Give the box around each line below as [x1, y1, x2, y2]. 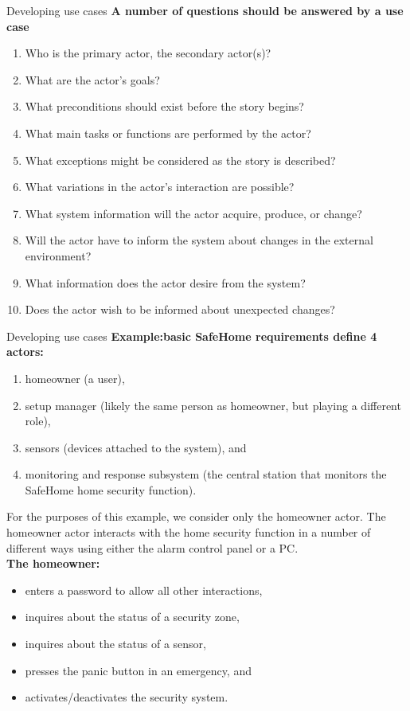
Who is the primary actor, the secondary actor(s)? [25, 45, 271, 61]
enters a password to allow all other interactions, [25, 581, 263, 598]
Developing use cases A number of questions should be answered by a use [6, 2, 404, 18]
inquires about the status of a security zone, [25, 608, 240, 625]
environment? [25, 247, 92, 264]
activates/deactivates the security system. [25, 689, 228, 705]
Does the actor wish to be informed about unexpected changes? [25, 301, 335, 318]
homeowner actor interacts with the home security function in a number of [6, 524, 371, 541]
